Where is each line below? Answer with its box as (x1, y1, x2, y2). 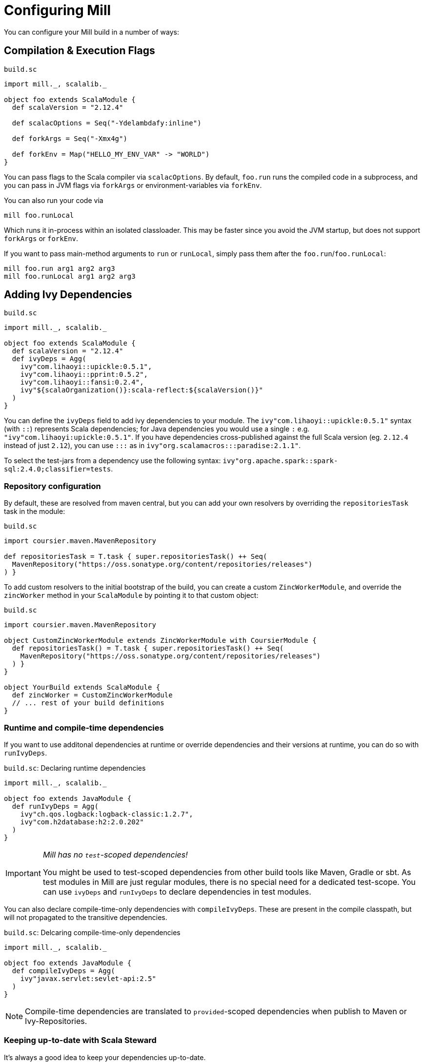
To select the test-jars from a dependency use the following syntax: (4, 456, 221, 465)
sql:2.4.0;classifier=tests (4, 465, 111, 473)
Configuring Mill (4, 2, 111, 19)
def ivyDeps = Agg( (12, 355, 86, 363)
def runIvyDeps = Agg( (12, 802, 99, 810)
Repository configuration (4, 481, 101, 491)
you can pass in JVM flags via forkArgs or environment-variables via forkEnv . (4, 181, 262, 189)
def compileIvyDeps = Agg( (12, 966, 115, 975)
